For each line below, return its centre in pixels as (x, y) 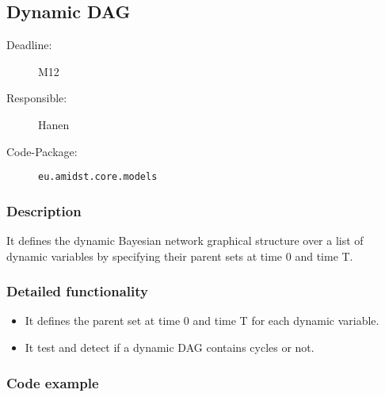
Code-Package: (42, 151)
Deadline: (29, 45)
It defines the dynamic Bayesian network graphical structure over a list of (185, 240)
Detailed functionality (77, 291)
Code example (53, 382)
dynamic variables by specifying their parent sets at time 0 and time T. (180, 256)
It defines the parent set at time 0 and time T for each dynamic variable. (202, 321)
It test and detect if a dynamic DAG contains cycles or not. (170, 347)
